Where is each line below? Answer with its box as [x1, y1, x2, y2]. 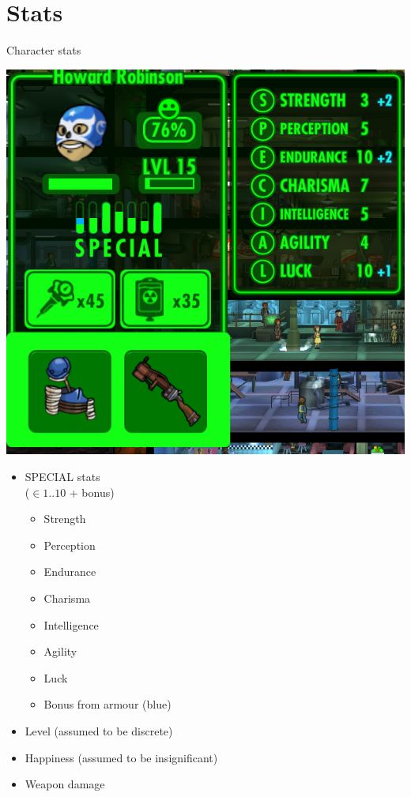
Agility [43, 643, 77, 660]
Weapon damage [25, 776, 105, 792]
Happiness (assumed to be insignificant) [25, 749, 218, 765]
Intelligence [43, 616, 99, 633]
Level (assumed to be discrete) [25, 723, 173, 739]
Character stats [6, 42, 81, 58]
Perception [43, 536, 96, 553]
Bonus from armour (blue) [43, 696, 172, 712]
